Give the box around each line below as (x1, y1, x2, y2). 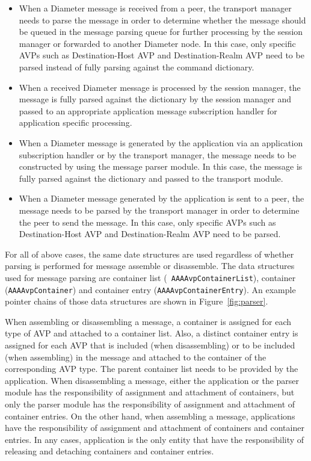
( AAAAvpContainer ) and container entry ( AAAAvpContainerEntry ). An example (5, 283, 296, 295)
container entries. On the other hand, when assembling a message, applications (5, 409, 295, 422)
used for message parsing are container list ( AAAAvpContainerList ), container (5, 271, 296, 283)
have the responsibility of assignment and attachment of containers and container (5, 421, 304, 434)
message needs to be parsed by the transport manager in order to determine (19, 203, 300, 216)
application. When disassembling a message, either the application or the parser (5, 374, 300, 386)
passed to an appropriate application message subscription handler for (19, 104, 277, 117)
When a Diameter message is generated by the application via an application (19, 136, 303, 149)
